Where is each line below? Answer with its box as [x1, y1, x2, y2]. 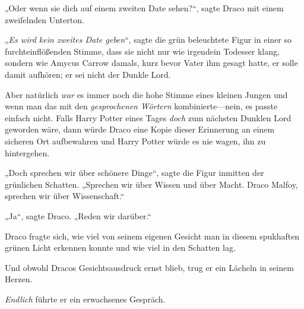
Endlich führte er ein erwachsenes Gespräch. [5, 292, 166, 305]
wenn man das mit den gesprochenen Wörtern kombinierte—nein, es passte [5, 100, 278, 112]
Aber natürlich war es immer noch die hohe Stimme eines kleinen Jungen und [5, 88, 288, 100]
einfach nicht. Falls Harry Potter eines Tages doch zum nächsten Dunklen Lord [5, 111, 292, 124]
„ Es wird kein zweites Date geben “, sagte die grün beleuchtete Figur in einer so [5, 33, 292, 46]
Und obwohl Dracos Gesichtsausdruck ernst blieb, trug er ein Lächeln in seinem [5, 261, 294, 273]
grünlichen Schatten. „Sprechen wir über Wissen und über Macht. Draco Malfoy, [5, 178, 298, 190]
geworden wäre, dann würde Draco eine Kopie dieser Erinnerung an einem [5, 123, 275, 135]
